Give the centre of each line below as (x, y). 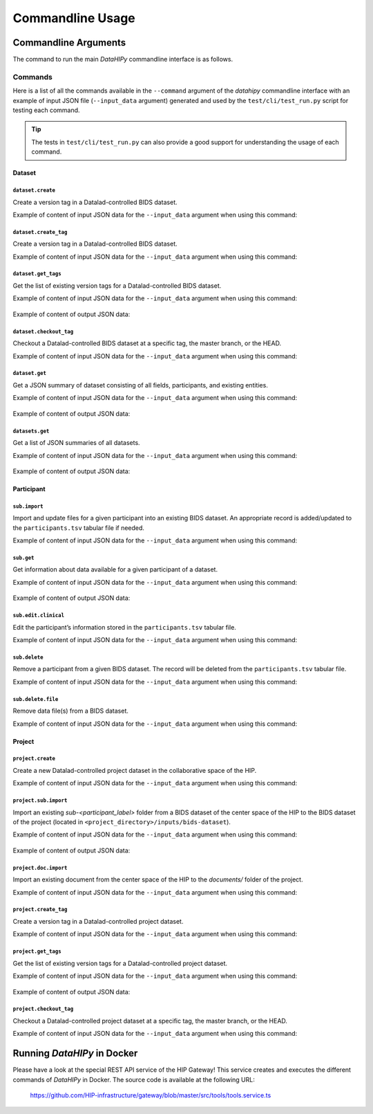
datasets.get (31, 431)
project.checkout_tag (43, 1009)
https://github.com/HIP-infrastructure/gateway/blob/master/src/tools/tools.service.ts (151, 1095)
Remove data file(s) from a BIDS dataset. (71, 711)
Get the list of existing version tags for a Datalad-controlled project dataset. (120, 963)
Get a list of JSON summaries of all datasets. (77, 443)
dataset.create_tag (40, 232)
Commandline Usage (74, 18)
